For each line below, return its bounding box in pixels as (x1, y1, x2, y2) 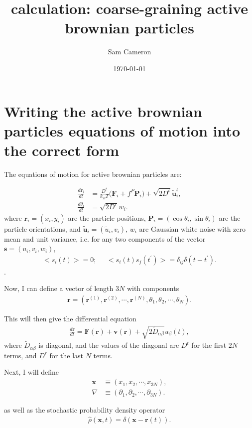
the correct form (4, 140, 120, 160)
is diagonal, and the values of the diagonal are (38, 340, 179, 350)
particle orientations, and (4, 223, 81, 234)
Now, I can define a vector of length (4, 283, 114, 293)
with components (126, 283, 179, 293)
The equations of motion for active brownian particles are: (4, 168, 182, 179)
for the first (191, 340, 227, 350)
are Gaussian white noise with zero (139, 223, 246, 234)
